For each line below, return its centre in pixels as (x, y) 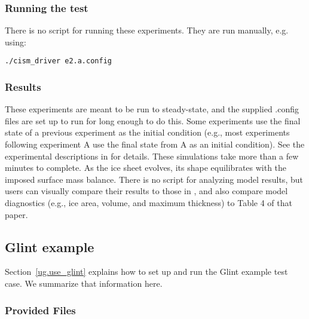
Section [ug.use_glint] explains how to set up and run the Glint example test (146, 272)
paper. (16, 214)
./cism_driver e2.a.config (58, 61)
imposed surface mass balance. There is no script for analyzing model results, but (154, 179)
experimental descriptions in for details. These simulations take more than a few (152, 156)
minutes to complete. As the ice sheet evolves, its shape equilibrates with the (146, 168)
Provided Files (40, 310)
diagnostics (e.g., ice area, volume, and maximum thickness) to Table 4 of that (149, 203)
